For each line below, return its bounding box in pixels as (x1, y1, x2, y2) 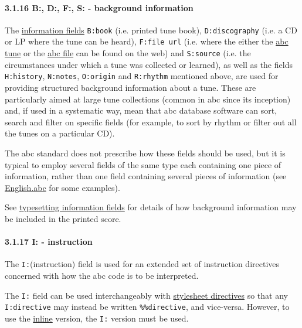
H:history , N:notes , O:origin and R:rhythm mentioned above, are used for (5, 70, 279, 82)
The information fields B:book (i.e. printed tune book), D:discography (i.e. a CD (5, 23, 297, 36)
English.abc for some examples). (5, 181, 120, 193)
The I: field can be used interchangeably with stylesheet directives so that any (5, 289, 288, 301)
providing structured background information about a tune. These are (5, 81, 256, 94)
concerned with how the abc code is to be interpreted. (5, 269, 199, 281)
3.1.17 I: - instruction (5, 235, 93, 248)
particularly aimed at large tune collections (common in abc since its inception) (5, 93, 291, 105)
